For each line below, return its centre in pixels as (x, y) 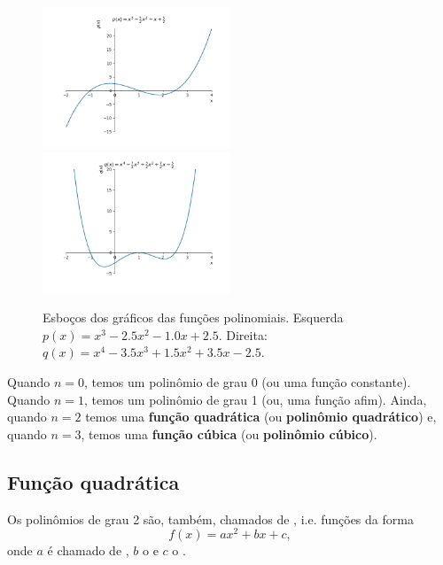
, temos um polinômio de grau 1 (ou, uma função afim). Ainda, (255, 399)
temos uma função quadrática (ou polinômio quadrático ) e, (261, 417)
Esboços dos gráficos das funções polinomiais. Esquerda (193, 317)
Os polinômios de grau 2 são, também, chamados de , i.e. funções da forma (210, 519)
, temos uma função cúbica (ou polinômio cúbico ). (229, 433)
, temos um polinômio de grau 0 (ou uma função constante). (247, 381)
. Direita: (243, 334)
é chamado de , (88, 550)
